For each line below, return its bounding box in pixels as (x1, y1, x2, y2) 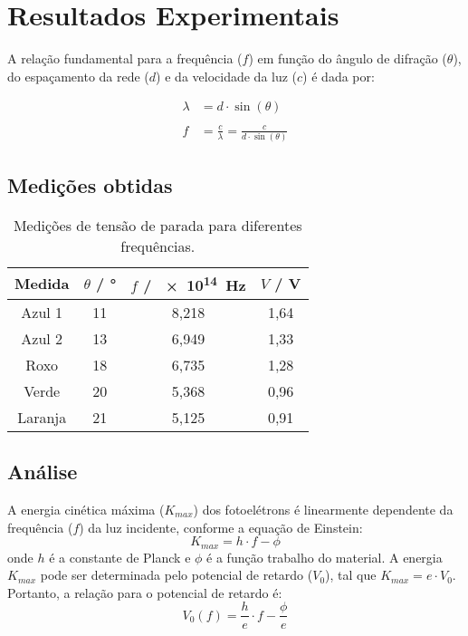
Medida (14, 273, 70, 294)
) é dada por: (302, 66, 375, 85)
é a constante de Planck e (49, 547, 191, 566)
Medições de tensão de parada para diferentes (13, 214, 302, 236)
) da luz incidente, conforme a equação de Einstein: (79, 517, 363, 536)
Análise (7, 458, 78, 486)
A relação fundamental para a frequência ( (7, 49, 243, 68)
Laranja (17, 406, 67, 428)
